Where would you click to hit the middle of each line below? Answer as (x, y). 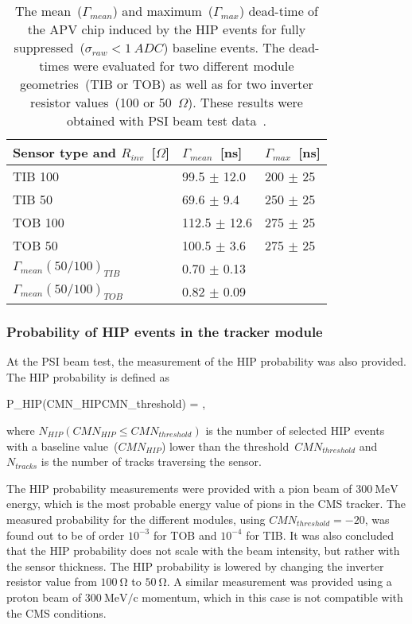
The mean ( (49, 11)
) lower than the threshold (225, 446)
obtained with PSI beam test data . (166, 120)
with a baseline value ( (62, 446)
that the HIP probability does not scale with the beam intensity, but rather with (203, 550)
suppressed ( (49, 47)
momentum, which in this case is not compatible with (272, 597)
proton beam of (44, 597)
